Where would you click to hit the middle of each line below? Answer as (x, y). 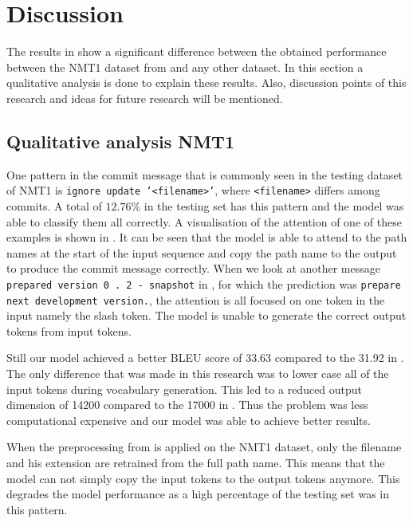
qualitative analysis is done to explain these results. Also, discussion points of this (206, 83)
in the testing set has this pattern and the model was (274, 205)
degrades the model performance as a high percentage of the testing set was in (198, 494)
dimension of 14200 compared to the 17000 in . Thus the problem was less (187, 405)
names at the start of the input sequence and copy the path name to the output (202, 252)
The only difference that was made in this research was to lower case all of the (198, 374)
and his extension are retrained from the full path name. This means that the (196, 462)
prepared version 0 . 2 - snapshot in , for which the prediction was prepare (204, 283)
